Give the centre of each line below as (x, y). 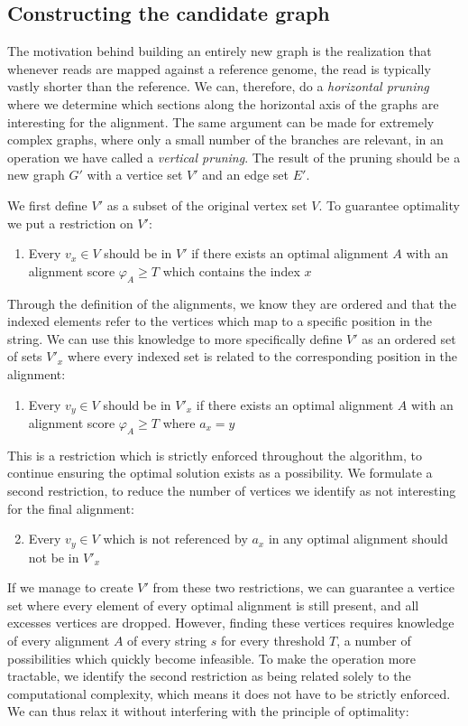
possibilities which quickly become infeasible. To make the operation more (212, 658)
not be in (54, 557)
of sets (25, 356)
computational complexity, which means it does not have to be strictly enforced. (229, 693)
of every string (167, 640)
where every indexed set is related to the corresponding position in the (262, 356)
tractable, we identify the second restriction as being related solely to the (209, 676)
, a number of (374, 640)
